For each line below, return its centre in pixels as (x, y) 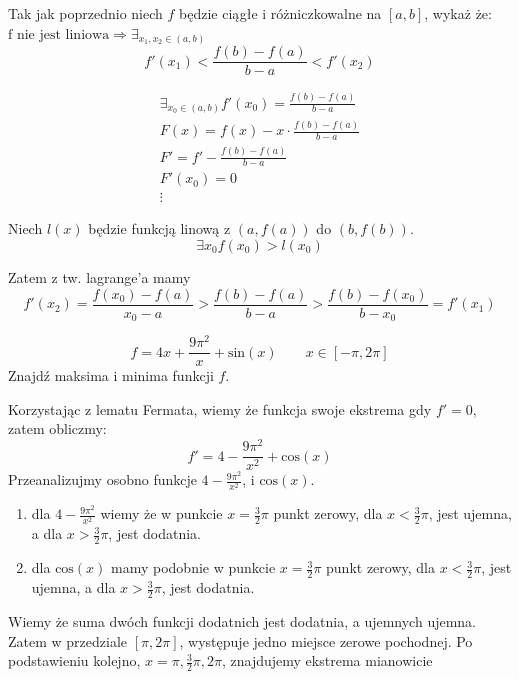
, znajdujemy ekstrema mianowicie (327, 660)
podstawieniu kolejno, (74, 660)
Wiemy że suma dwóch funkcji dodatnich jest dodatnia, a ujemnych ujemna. (242, 620)
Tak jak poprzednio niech (85, 13)
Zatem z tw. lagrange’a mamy (99, 277)
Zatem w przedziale (68, 640)
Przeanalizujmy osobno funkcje (102, 479)
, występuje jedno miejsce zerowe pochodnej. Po (326, 640)
